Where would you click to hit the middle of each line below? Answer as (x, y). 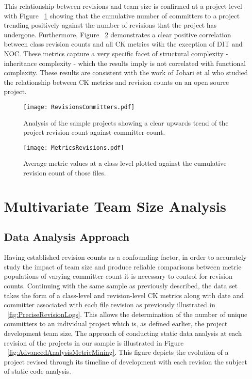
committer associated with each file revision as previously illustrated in (109, 305)
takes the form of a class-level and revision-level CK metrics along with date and (124, 295)
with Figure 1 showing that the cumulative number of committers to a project (122, 15)
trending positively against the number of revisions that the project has (110, 25)
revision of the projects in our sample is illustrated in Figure (94, 342)
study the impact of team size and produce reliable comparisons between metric (123, 266)
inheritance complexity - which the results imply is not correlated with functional (125, 63)
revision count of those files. (65, 173)
